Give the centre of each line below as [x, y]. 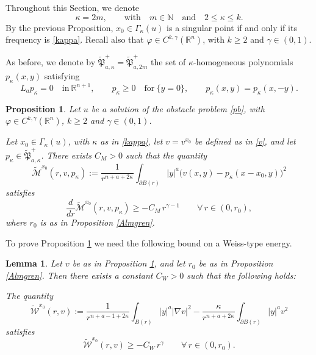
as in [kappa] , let [131, 141]
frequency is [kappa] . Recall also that [75, 39]
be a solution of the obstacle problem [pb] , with [178, 108]
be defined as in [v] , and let [245, 141]
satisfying [62, 75]
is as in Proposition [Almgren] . [97, 222]
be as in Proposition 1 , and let [129, 263]
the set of [168, 61]
